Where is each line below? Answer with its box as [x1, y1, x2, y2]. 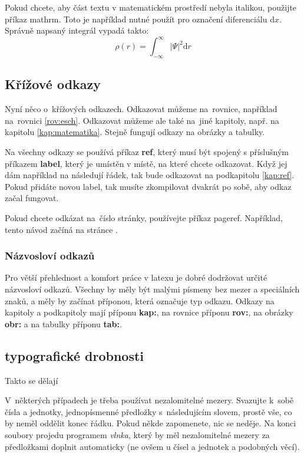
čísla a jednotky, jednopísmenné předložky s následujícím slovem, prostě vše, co [5, 405, 292, 417]
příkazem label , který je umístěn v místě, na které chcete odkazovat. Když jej [5, 157, 288, 169]
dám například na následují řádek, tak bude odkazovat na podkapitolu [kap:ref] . [5, 169, 295, 181]
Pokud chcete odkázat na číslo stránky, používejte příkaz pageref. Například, [5, 212, 283, 224]
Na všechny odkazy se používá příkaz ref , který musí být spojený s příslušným [5, 146, 289, 158]
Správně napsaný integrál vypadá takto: [5, 24, 149, 37]
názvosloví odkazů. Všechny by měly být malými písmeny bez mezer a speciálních [5, 283, 300, 295]
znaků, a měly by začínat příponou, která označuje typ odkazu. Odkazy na [5, 294, 275, 307]
